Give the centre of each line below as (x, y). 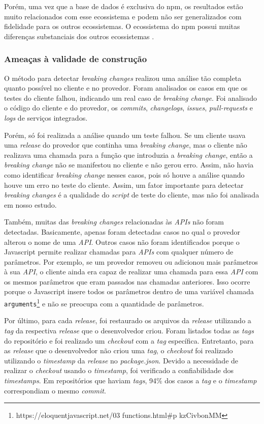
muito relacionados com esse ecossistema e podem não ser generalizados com (123, 16)
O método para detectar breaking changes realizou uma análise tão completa (123, 78)
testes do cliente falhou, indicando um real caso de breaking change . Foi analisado (130, 97)
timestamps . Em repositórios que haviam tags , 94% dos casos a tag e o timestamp (130, 380)
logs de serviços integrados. (46, 117)
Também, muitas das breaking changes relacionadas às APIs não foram (114, 222)
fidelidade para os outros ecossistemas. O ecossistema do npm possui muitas (122, 26)
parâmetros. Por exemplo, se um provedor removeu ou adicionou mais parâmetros (131, 261)
